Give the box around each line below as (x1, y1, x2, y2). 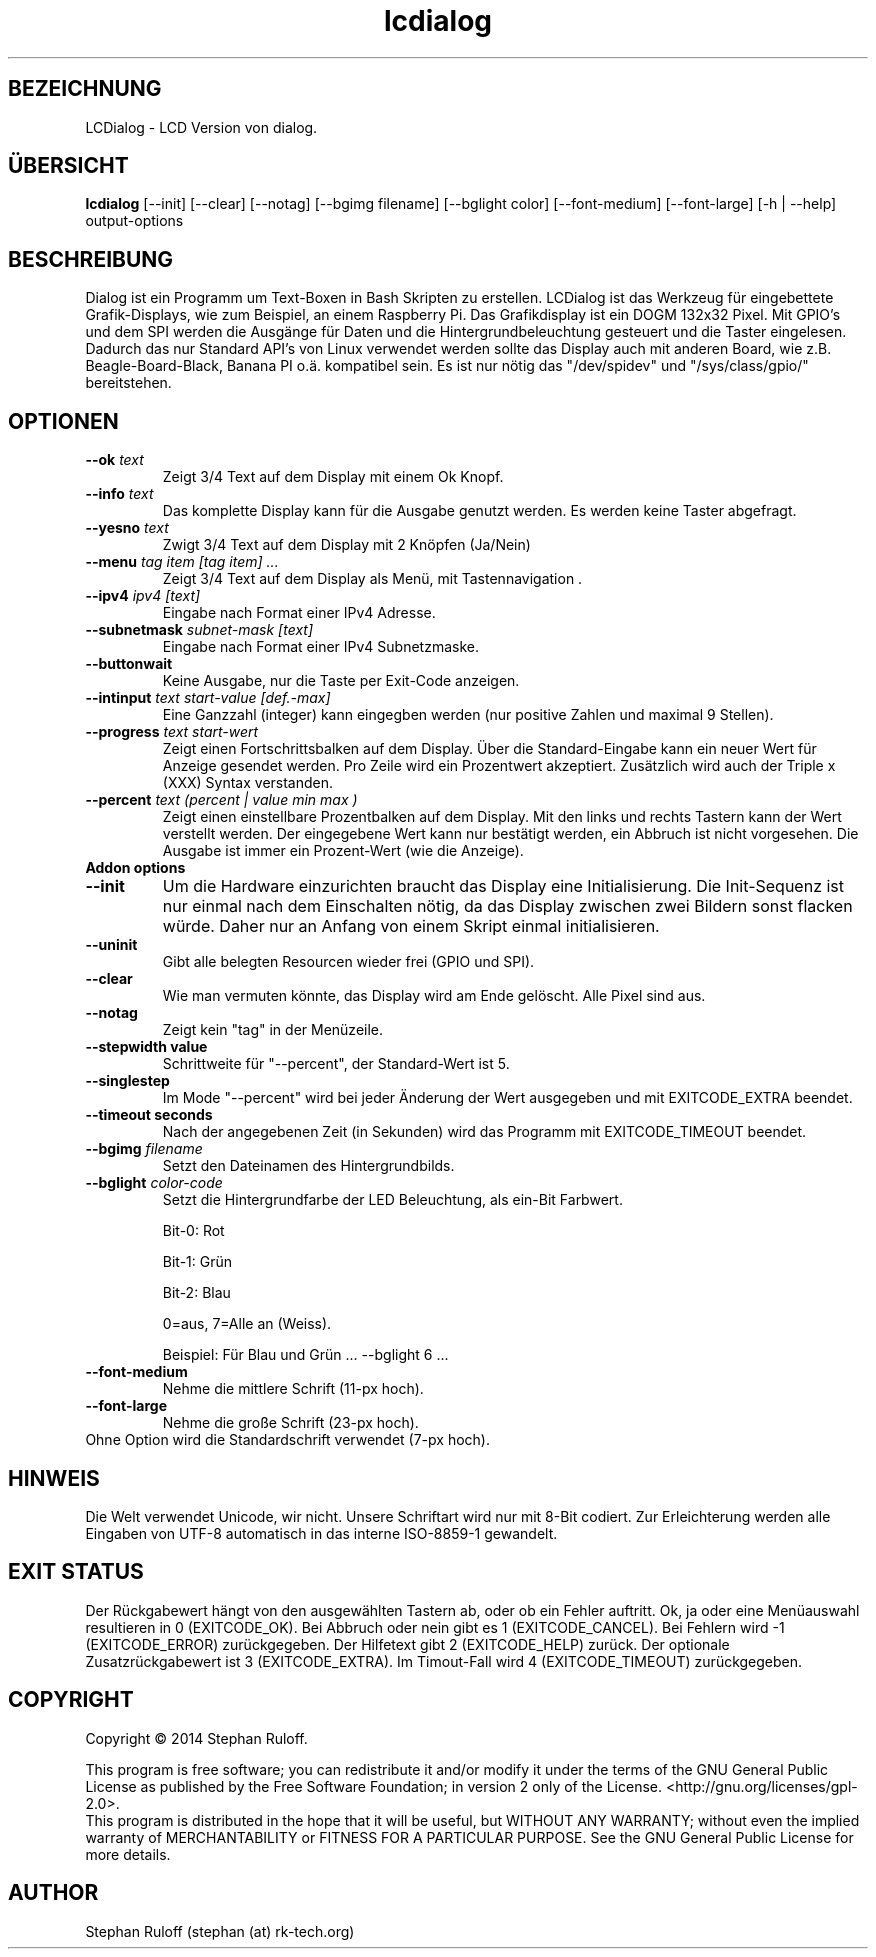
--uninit (85, 936, 138, 954)
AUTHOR (8, 1880, 99, 1906)
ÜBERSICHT (8, 153, 129, 179)
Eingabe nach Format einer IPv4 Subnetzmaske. (162, 638, 479, 656)
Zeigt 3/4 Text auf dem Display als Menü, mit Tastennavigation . (162, 570, 583, 588)
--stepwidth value (85, 1038, 208, 1056)
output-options (85, 212, 184, 230)
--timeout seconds (85, 1106, 213, 1124)
